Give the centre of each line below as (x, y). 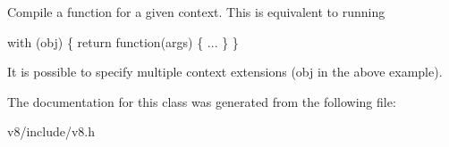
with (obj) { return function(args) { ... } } (123, 41)
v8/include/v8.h (51, 131)
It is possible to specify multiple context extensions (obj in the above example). (225, 72)
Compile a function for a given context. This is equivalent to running (196, 12)
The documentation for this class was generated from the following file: (202, 101)
